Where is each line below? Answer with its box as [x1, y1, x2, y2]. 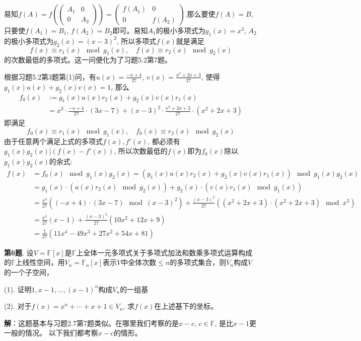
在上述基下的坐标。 [154, 301, 218, 311]
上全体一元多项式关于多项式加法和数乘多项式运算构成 [76, 247, 253, 257]
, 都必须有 [148, 135, 180, 146]
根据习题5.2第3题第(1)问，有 [4, 71, 96, 82]
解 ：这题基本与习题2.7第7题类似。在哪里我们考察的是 [4, 317, 179, 328]
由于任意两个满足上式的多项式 [4, 135, 103, 146]
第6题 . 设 [4, 247, 34, 257]
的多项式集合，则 [170, 257, 227, 267]
